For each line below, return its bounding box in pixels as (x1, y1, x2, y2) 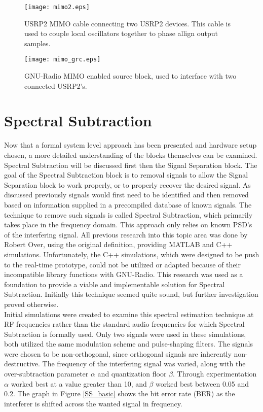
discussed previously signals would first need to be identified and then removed (4, 189, 249, 200)
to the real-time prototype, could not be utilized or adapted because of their (4, 259, 241, 269)
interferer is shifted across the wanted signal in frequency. (4, 398, 182, 408)
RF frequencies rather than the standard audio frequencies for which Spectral (4, 319, 245, 329)
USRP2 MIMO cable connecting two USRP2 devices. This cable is (24, 18, 231, 28)
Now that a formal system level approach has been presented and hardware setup (4, 140, 257, 150)
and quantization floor (97, 368, 167, 379)
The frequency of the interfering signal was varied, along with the (42, 358, 246, 369)
